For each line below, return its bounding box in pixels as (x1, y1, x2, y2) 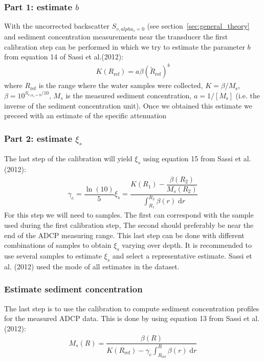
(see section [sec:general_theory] (147, 20, 250, 31)
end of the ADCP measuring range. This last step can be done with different (4, 229, 245, 240)
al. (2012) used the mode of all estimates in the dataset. (4, 261, 180, 271)
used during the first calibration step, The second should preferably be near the (4, 219, 254, 230)
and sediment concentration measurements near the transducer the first (4, 31, 228, 42)
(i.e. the (235, 90, 260, 100)
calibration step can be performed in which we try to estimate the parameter (4, 41, 245, 52)
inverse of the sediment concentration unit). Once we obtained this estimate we (4, 100, 252, 111)
